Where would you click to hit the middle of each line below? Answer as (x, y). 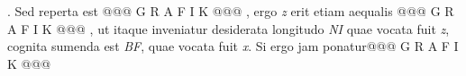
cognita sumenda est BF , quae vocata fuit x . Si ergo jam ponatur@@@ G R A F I (233, 46)
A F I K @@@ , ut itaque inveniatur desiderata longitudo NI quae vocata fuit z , (228, 28)
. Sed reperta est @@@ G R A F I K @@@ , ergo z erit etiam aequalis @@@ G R (231, 11)
